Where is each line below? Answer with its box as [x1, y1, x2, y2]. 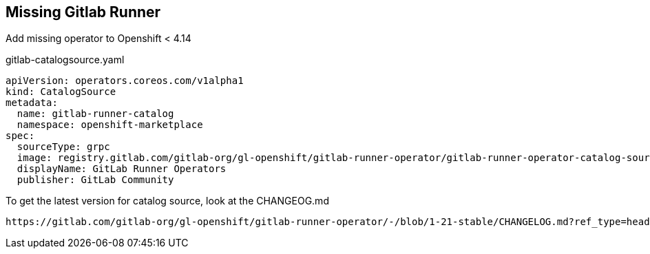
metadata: [6, 97, 58, 109]
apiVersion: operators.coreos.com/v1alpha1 [6, 75, 244, 87]
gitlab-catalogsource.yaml [6, 54, 125, 66]
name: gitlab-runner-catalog [17, 108, 174, 120]
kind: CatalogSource [6, 86, 116, 98]
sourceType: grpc [17, 141, 110, 153]
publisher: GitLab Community [17, 174, 174, 186]
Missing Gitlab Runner [6, 3, 161, 21]
